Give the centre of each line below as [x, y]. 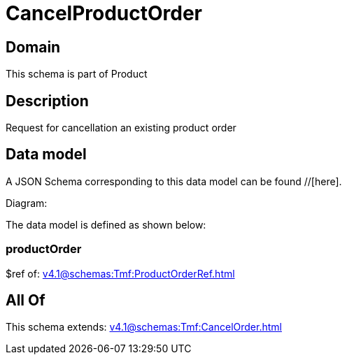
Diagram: [27, 203]
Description [47, 101]
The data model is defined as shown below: [106, 224]
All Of [26, 301]
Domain [33, 47]
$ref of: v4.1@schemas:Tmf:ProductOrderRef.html [120, 273]
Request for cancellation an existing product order [121, 128]
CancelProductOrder [104, 13]
